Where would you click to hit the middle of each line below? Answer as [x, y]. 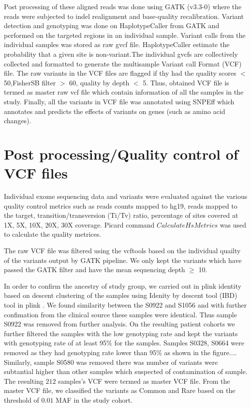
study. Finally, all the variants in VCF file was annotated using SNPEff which [119, 101]
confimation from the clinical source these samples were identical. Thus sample [120, 314]
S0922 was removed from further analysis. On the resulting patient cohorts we [119, 324]
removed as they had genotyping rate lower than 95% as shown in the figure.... [120, 352]
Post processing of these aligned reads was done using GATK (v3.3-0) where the [123, 6]
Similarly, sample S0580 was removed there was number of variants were [111, 362]
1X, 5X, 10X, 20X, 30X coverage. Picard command [79, 224]
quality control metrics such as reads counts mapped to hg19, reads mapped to [121, 205]
